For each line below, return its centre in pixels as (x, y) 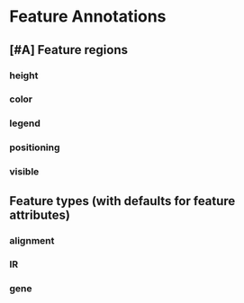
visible (24, 172)
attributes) (40, 214)
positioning (35, 147)
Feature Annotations (88, 17)
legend (25, 123)
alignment (32, 240)
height (24, 76)
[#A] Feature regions (69, 50)
